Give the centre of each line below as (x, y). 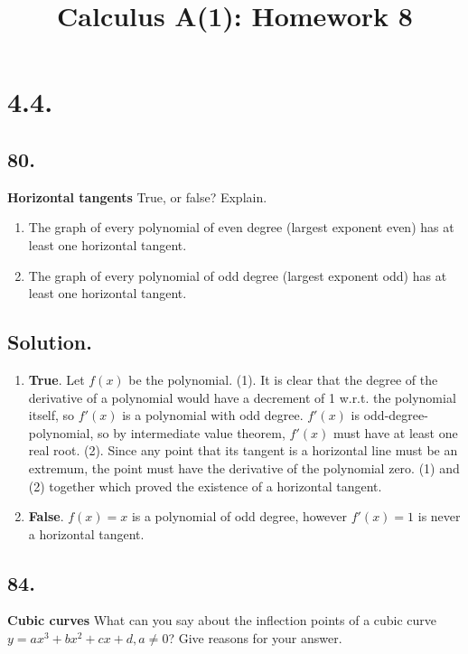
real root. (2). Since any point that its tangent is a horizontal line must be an (243, 450)
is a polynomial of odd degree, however (239, 516)
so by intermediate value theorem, (192, 432)
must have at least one (395, 432)
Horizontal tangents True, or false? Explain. (137, 196)
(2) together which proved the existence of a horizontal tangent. (205, 486)
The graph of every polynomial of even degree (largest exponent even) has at (241, 227)
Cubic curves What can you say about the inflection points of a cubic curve (222, 620)
